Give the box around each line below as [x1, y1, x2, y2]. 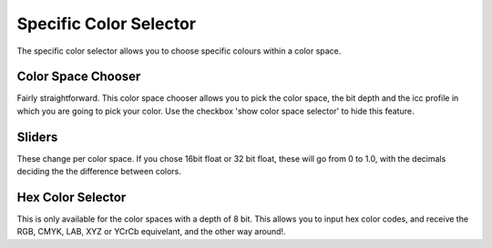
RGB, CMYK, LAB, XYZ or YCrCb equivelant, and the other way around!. [16, 226, 286, 237]
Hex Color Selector [16, 189, 127, 204]
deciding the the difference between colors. [16, 166, 182, 177]
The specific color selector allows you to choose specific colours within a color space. [16, 45, 342, 56]
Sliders [16, 129, 58, 144]
